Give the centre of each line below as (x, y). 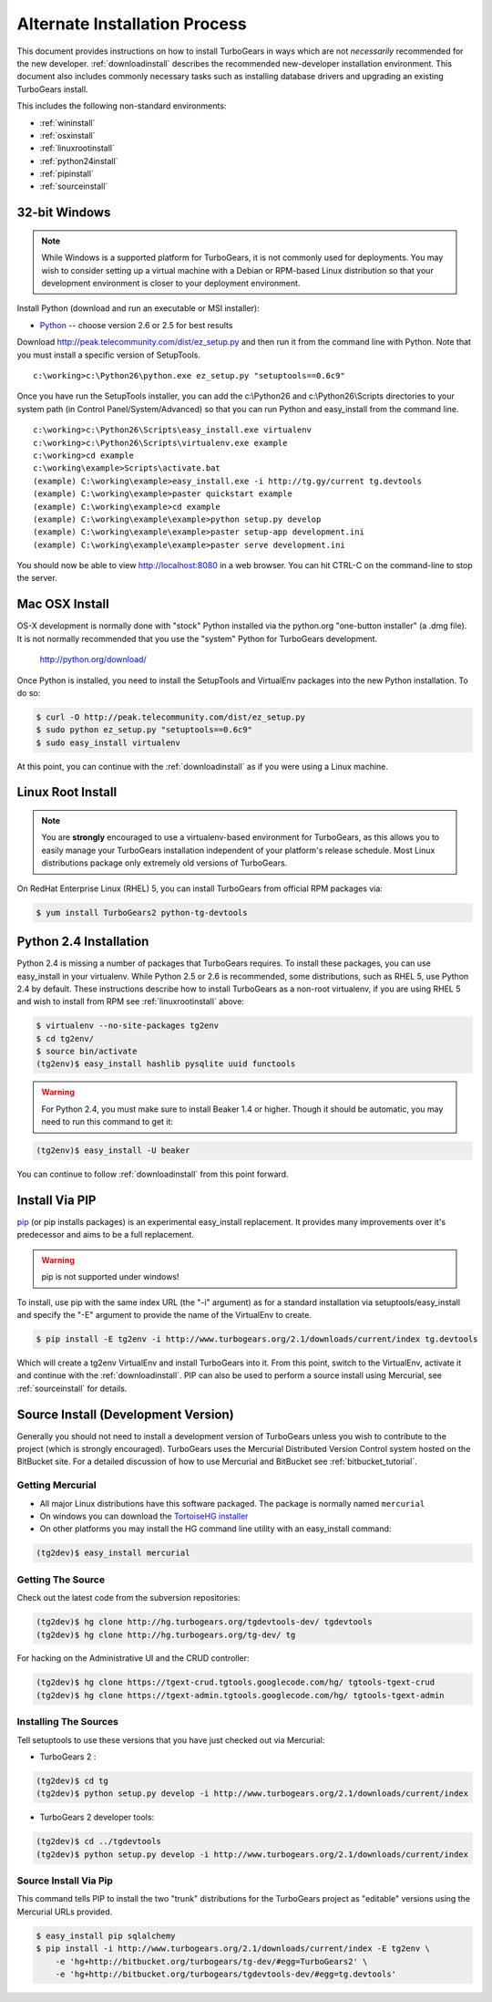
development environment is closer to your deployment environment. (171, 284)
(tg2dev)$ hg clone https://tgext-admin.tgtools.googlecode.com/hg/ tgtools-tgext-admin (241, 1695)
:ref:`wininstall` (67, 122)
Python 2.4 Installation (83, 942)
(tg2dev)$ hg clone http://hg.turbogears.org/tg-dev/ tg (166, 1634)
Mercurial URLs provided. (65, 1912)
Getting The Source (61, 1580)
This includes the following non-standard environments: (122, 106)
